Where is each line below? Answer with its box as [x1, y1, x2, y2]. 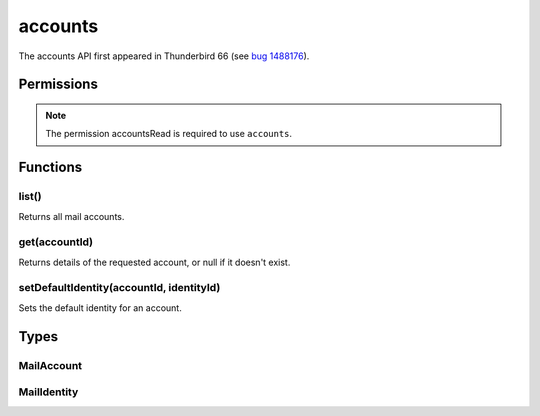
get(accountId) [18, 235, 94, 249]
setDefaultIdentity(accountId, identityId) [18, 281, 221, 295]
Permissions [18, 76, 99, 93]
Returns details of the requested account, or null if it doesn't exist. [18, 256, 291, 268]
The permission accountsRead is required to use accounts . [45, 128, 293, 140]
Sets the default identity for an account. [18, 301, 182, 314]
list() [18, 190, 42, 204]
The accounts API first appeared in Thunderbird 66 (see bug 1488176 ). [18, 50, 310, 62]
